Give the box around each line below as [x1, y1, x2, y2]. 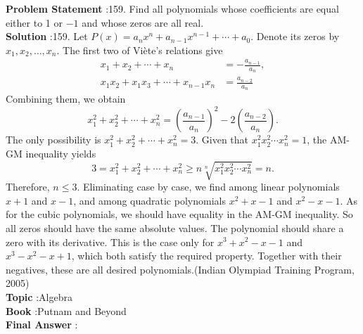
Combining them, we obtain [6, 91, 126, 106]
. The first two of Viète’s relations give [56, 42, 223, 57]
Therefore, [6, 179, 50, 194]
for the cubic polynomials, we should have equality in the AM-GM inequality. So [6, 207, 353, 221]
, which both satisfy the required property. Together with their [71, 248, 342, 263]
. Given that [196, 132, 249, 147]
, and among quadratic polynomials [73, 193, 226, 207]
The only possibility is [6, 132, 101, 147]
